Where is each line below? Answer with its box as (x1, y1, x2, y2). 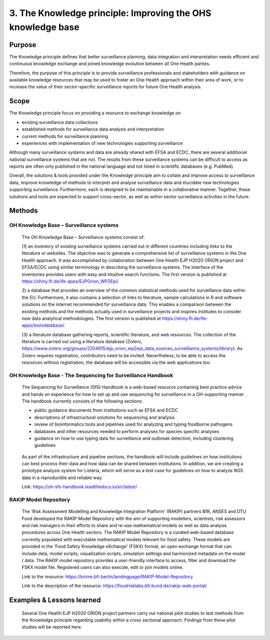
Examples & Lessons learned (9, 596, 101, 604)
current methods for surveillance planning (21, 133, 108, 139)
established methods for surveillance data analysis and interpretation (21, 126, 164, 132)
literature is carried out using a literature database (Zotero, (21, 339, 142, 345)
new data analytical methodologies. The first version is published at (21, 315, 161, 321)
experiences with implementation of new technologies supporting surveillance (21, 140, 183, 146)
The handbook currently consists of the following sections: (21, 398, 143, 404)
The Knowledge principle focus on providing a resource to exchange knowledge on (9, 110, 181, 116)
